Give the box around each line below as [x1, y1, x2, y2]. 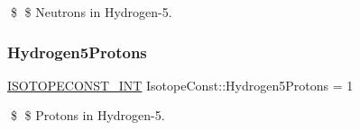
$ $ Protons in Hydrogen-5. [10, 106, 165, 125]
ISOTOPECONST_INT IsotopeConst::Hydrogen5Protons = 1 [7, 75, 354, 94]
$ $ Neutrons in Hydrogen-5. [10, 3, 172, 21]
